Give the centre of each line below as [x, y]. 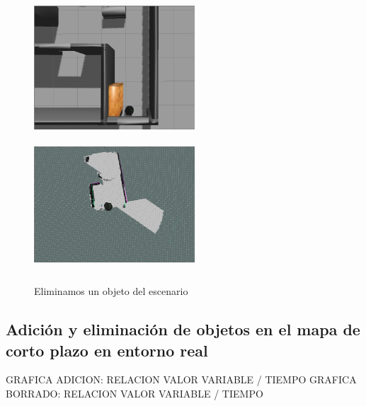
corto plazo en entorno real [107, 350]
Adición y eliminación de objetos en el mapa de [183, 329]
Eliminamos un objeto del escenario [111, 291]
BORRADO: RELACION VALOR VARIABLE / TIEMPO [135, 393]
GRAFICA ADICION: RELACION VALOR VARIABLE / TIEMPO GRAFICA [181, 379]
